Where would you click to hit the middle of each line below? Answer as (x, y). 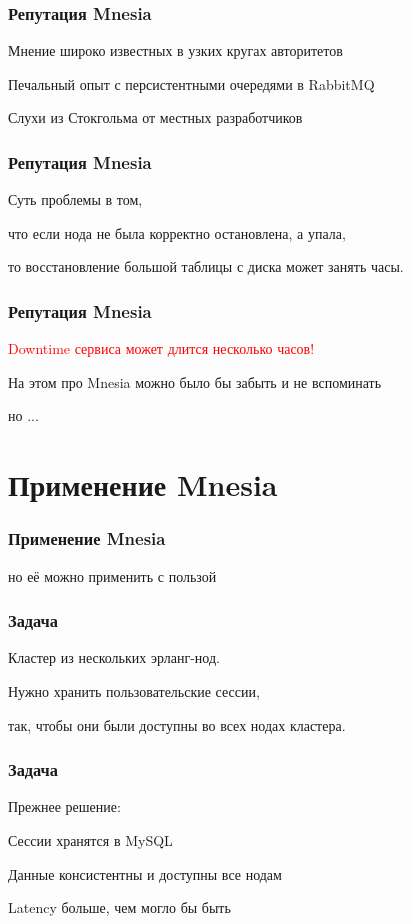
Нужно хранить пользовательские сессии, (134, 691)
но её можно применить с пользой (112, 575)
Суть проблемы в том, (75, 199)
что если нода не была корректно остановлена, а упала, (177, 232)
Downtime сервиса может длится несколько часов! (161, 348)
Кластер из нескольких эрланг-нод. (114, 657)
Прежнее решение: (64, 806)
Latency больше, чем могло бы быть (119, 907)
